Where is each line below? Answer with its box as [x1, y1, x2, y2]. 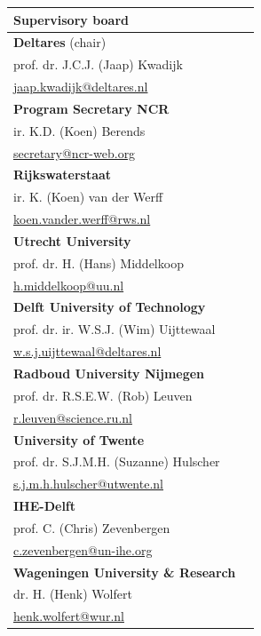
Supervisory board [13, 10, 130, 28]
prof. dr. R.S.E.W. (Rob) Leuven [13, 386, 193, 404]
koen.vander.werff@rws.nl [13, 210, 151, 228]
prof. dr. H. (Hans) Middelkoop [13, 253, 184, 272]
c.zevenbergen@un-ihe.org [13, 540, 153, 559]
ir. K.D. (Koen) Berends [13, 121, 146, 139]
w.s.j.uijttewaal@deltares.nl [13, 342, 162, 361]
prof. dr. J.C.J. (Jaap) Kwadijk [13, 55, 183, 74]
